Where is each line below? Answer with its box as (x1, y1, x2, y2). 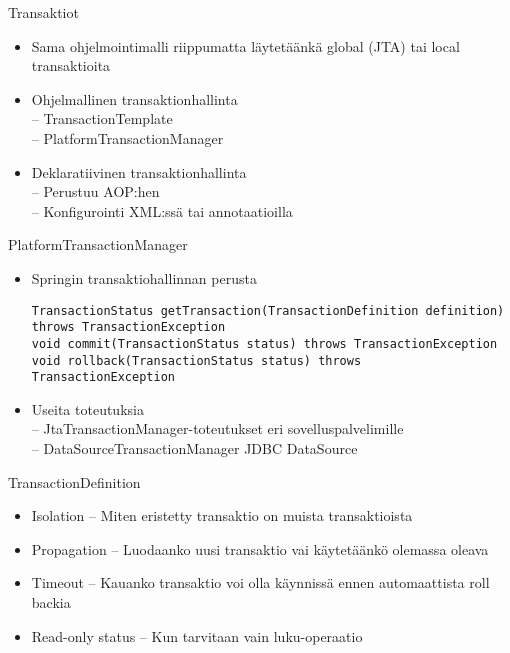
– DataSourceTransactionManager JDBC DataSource (31, 438, 358, 458)
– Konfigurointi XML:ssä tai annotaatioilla (31, 200, 293, 221)
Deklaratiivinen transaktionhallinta (31, 161, 247, 182)
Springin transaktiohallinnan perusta (31, 267, 257, 288)
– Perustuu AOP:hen (31, 181, 160, 202)
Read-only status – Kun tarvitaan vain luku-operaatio (31, 625, 363, 646)
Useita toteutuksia (31, 398, 144, 419)
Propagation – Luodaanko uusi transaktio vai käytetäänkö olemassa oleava (31, 538, 489, 559)
